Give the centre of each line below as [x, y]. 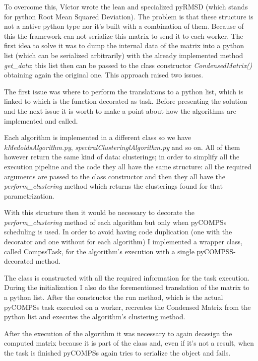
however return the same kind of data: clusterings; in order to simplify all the [122, 157]
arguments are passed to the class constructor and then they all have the [115, 176]
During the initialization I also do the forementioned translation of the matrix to [127, 287]
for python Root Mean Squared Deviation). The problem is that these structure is [129, 16]
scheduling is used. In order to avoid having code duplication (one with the [118, 232]
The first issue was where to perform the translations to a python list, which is [124, 91]
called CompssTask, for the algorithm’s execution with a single [99, 251]
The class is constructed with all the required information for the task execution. [127, 277]
